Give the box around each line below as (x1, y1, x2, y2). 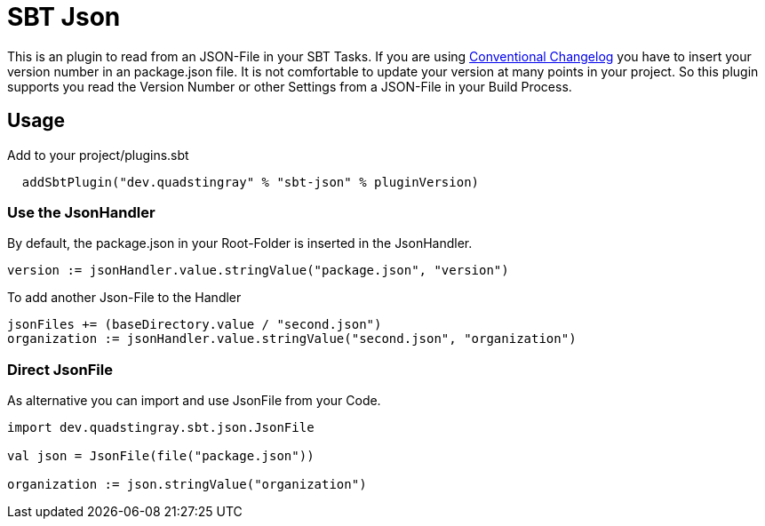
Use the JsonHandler (7, 203, 155, 221)
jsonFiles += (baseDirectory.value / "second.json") (7, 317, 382, 332)
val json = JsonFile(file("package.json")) (7, 449, 315, 464)
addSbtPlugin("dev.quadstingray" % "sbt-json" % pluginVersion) (21, 174, 480, 189)
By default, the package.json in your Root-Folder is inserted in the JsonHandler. (7, 235, 473, 251)
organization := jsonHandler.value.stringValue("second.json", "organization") (7, 331, 577, 347)
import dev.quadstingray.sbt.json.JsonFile (7, 420, 315, 435)
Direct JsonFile (7, 360, 113, 379)
